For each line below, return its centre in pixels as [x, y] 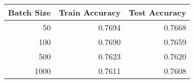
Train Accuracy [90, 12]
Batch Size [30, 12]
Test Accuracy [157, 12]
